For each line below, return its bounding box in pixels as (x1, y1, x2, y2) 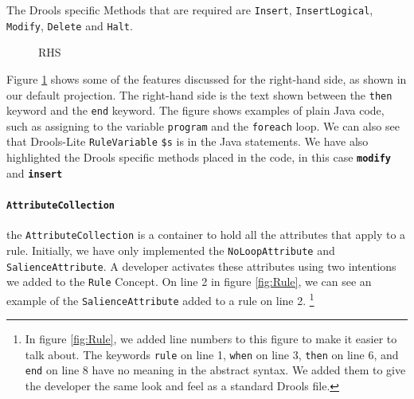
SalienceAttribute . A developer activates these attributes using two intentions (6, 257, 396, 274)
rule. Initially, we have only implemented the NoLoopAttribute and (6, 241, 335, 258)
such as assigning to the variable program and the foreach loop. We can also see (6, 117, 400, 134)
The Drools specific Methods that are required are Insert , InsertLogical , (6, 2, 373, 18)
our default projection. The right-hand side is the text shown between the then (6, 86, 393, 103)
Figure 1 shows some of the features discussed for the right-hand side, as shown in (6, 70, 407, 87)
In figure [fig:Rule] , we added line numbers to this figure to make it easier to (25, 331, 397, 347)
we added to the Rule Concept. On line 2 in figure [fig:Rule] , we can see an (6, 273, 372, 290)
